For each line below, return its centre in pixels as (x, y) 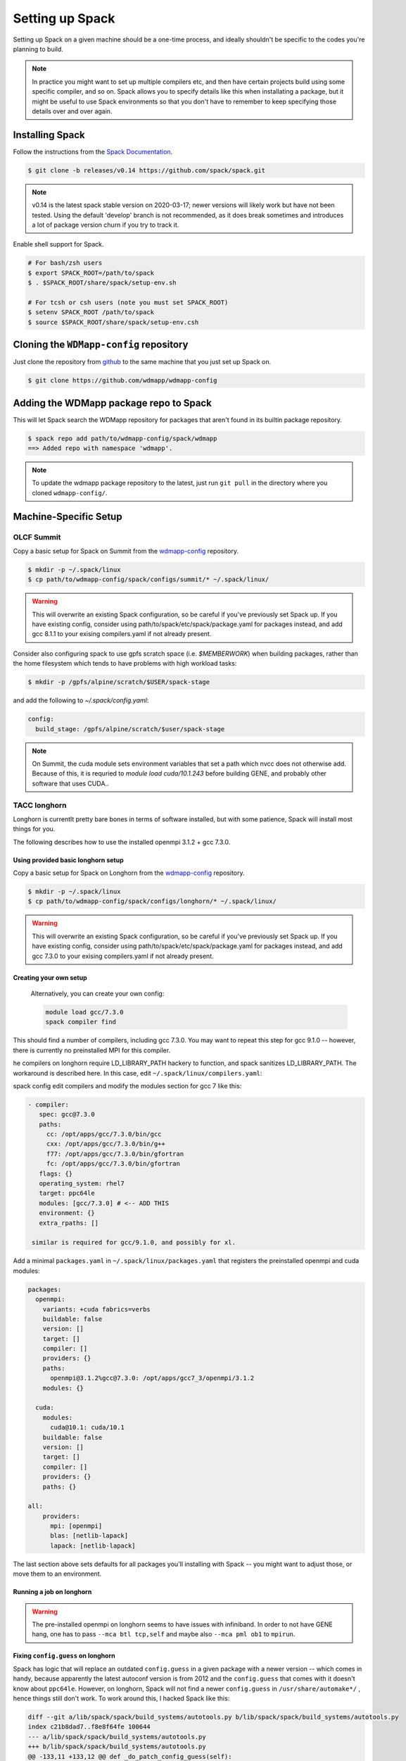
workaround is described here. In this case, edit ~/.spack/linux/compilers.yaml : (138, 1073)
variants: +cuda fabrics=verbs (96, 1309)
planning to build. (38, 49)
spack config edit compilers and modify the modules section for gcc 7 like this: (127, 1085)
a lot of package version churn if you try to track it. (106, 225)
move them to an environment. (57, 1574)
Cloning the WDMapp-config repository (101, 345)
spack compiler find (81, 1022)
